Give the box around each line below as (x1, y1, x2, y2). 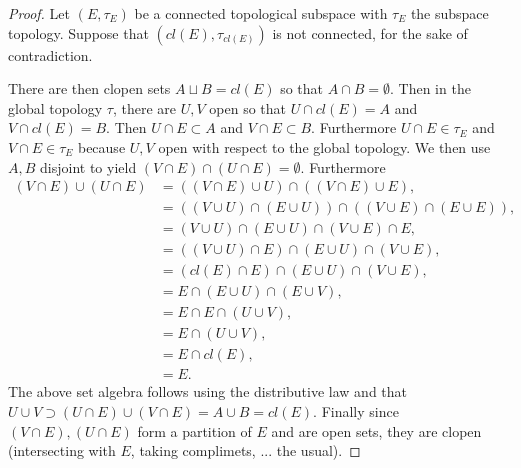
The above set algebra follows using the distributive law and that (8, 381, 407, 402)
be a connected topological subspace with (134, 3, 388, 23)
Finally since (321, 401, 399, 422)
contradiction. (8, 44, 93, 65)
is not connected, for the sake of (272, 22, 468, 43)
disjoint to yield (40, 156, 137, 177)
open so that (209, 97, 286, 118)
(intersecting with (8, 440, 116, 461)
